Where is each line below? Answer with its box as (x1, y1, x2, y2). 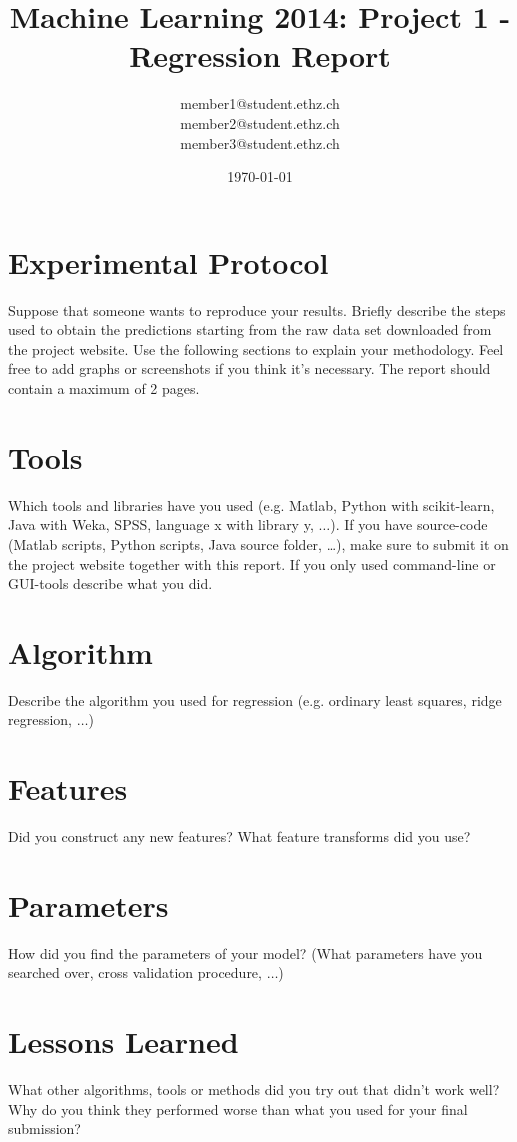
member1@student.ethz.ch (180, 93, 340, 114)
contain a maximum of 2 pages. (8, 378, 200, 398)
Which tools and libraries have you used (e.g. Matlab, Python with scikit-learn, (8, 494, 495, 515)
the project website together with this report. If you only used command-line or (8, 553, 496, 574)
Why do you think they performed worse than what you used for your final (8, 1098, 468, 1119)
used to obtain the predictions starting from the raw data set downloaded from (8, 319, 492, 340)
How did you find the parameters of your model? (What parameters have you (8, 942, 483, 963)
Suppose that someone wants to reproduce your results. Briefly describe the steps (8, 299, 506, 320)
